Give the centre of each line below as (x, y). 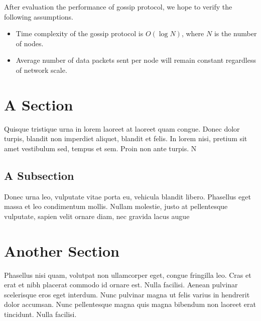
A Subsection (39, 175)
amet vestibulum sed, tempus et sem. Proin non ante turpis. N (100, 148)
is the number (235, 33)
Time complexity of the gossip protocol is (80, 33)
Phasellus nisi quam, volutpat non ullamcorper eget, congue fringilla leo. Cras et (128, 275)
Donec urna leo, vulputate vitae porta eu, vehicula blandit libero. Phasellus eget (127, 196)
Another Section (62, 250)
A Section (39, 104)
